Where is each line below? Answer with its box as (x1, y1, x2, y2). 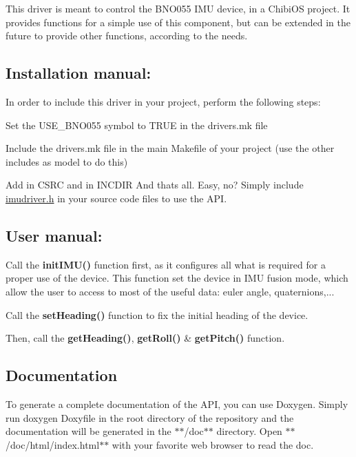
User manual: (6, 224, 103, 246)
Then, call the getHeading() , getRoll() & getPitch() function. (6, 331, 285, 345)
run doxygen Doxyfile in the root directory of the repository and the (6, 410, 294, 425)
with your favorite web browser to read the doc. (112, 437, 314, 451)
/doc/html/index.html (6, 437, 100, 451)
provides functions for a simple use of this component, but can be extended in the (6, 14, 350, 29)
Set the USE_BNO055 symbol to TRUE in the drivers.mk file (6, 117, 268, 132)
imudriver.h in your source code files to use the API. (6, 191, 227, 205)
